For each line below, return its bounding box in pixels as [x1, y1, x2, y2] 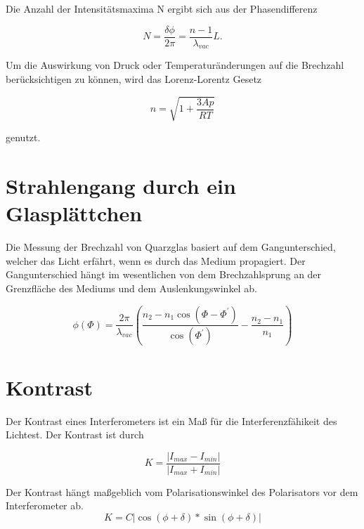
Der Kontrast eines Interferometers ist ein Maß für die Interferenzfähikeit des [6, 413, 337, 428]
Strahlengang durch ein [6, 171, 236, 200]
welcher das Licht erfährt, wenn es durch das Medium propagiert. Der [6, 253, 306, 268]
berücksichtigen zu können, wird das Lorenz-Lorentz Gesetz [6, 72, 262, 86]
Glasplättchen [6, 199, 143, 228]
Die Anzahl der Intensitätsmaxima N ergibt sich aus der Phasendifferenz [6, 1, 318, 15]
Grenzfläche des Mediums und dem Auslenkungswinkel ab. [6, 280, 257, 295]
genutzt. [6, 130, 41, 145]
